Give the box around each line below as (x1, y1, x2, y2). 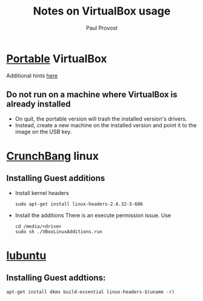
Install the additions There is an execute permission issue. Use (15, 211, 171, 219)
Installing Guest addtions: (6, 273, 106, 283)
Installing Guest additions (6, 173, 105, 184)
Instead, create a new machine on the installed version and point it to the (15, 121, 197, 128)
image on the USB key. (15, 128, 72, 135)
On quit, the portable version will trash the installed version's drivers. (15, 115, 187, 122)
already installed (6, 99, 71, 110)
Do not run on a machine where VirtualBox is (6, 90, 178, 100)
